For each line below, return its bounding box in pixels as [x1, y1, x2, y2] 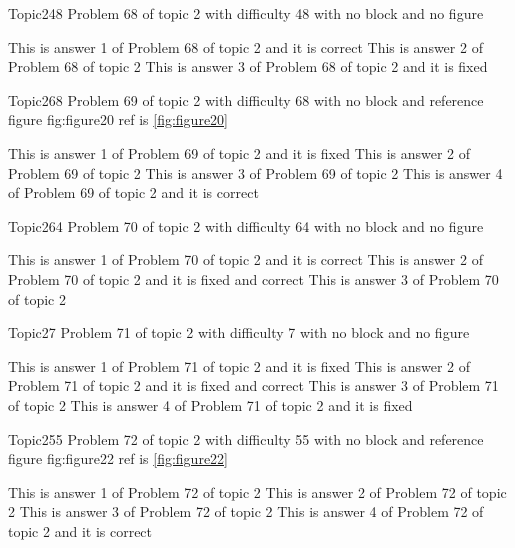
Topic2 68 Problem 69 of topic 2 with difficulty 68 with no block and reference [8, 89, 484, 110]
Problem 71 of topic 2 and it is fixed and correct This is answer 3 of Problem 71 [8, 375, 499, 396]
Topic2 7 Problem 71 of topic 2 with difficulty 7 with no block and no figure [8, 322, 470, 343]
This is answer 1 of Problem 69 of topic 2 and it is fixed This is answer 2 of [8, 142, 471, 163]
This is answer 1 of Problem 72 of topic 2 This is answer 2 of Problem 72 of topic [8, 481, 507, 502]
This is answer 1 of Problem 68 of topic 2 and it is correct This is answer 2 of [8, 36, 483, 57]
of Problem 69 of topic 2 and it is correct [8, 182, 259, 203]
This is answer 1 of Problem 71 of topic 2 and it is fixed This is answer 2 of [8, 355, 471, 376]
